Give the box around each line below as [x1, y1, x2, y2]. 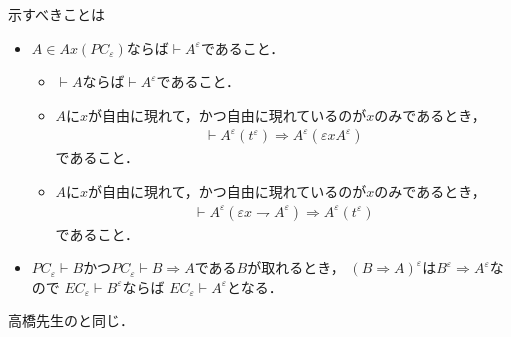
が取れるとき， [247, 257, 345, 278]
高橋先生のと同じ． [8, 310, 134, 331]
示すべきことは [8, 4, 106, 24]
